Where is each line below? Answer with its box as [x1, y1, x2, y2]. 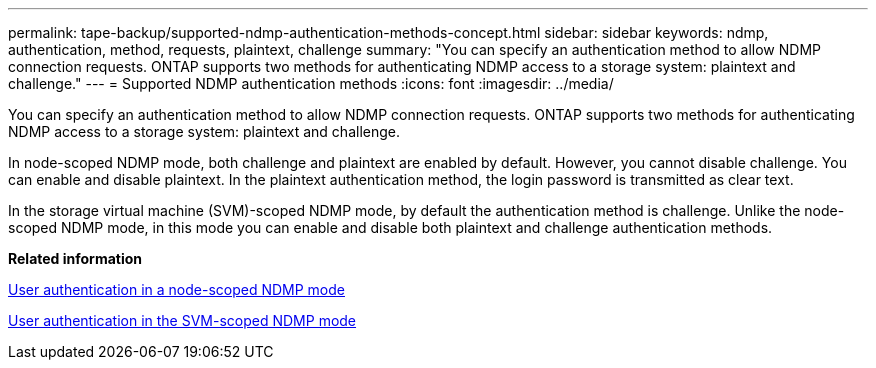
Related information [8, 250, 143, 267]
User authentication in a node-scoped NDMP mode [8, 281, 345, 298]
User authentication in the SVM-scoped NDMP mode [8, 312, 357, 329]
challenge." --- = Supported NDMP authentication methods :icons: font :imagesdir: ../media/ [8, 75, 614, 92]
